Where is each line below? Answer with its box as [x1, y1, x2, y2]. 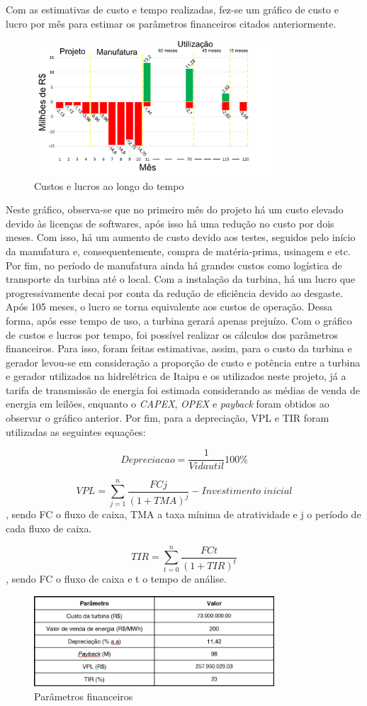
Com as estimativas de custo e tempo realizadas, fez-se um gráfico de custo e [6, 2, 339, 16]
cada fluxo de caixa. [6, 521, 92, 536]
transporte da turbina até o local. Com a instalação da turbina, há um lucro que [6, 271, 356, 286]
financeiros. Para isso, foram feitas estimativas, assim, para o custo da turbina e [6, 341, 352, 356]
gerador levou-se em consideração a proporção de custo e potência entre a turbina [6, 354, 361, 369]
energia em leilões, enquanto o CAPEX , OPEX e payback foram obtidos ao [6, 396, 329, 411]
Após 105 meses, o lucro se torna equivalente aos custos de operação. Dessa [6, 299, 332, 314]
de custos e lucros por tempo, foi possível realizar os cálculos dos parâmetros [6, 327, 339, 342]
